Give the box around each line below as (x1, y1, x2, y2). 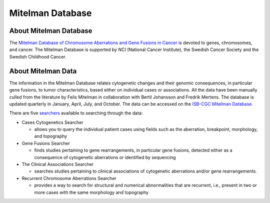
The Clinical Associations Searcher (21, 161, 94, 167)
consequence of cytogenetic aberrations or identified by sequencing (34, 154, 176, 160)
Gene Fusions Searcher (21, 140, 70, 146)
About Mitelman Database (9, 26, 92, 35)
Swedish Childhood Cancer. (9, 53, 67, 59)
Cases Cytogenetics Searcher (21, 119, 83, 125)
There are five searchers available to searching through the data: (9, 110, 143, 116)
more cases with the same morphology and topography (34, 189, 149, 195)
